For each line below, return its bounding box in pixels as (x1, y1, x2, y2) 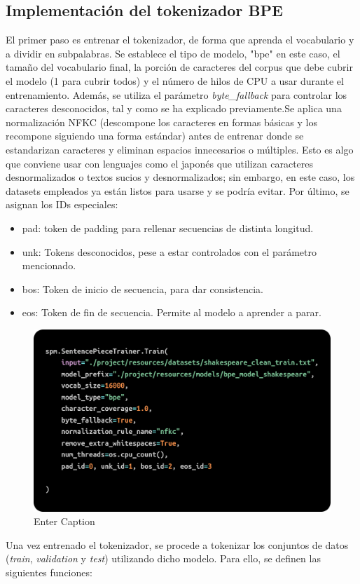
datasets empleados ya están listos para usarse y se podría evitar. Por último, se (6, 183, 349, 198)
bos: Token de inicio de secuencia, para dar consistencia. (22, 281, 263, 296)
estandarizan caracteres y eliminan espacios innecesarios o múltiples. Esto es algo (6, 142, 354, 156)
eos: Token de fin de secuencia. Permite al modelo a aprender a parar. (22, 305, 321, 320)
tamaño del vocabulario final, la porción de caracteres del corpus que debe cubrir (6, 60, 353, 74)
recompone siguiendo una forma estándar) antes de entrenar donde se (6, 128, 304, 143)
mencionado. (22, 258, 76, 273)
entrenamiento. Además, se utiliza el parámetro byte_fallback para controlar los (6, 87, 347, 102)
